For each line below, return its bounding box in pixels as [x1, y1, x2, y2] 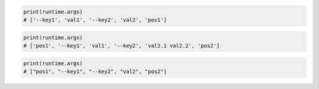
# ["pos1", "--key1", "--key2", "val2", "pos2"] [23, 68, 167, 75]
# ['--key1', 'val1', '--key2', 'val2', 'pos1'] [23, 17, 167, 23]
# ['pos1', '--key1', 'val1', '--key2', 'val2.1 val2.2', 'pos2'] [23, 42, 220, 49]
